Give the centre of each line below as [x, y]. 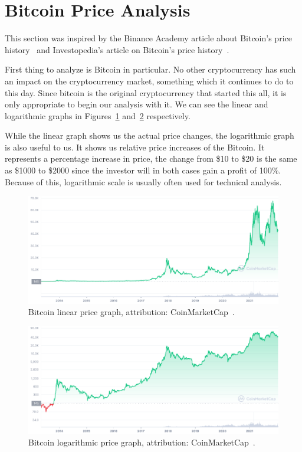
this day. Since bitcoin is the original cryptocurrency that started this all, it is [146, 92]
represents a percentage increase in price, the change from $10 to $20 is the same [151, 158]
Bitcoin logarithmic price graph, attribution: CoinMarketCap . [142, 442]
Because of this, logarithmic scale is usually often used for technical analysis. [143, 181]
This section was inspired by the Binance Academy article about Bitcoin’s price [148, 38]
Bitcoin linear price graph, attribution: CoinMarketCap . [132, 312]
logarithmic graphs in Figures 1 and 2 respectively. [98, 115]
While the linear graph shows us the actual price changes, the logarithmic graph [150, 135]
